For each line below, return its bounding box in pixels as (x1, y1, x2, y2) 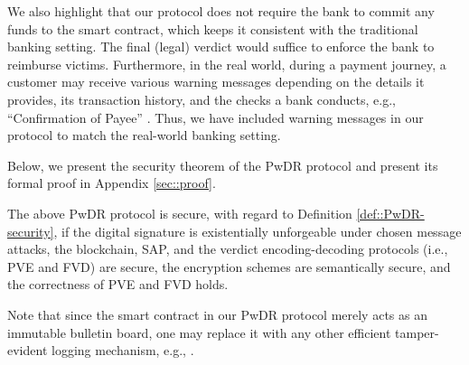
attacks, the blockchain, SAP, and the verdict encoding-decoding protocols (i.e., (7, 239, 448, 258)
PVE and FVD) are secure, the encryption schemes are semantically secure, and (7, 257, 451, 276)
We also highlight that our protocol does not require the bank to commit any (7, 2, 435, 20)
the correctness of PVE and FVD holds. (7, 275, 229, 294)
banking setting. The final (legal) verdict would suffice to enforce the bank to (7, 37, 435, 56)
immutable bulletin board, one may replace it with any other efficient (7, 323, 391, 342)
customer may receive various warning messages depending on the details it (7, 72, 425, 91)
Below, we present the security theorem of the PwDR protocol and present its (7, 155, 438, 174)
